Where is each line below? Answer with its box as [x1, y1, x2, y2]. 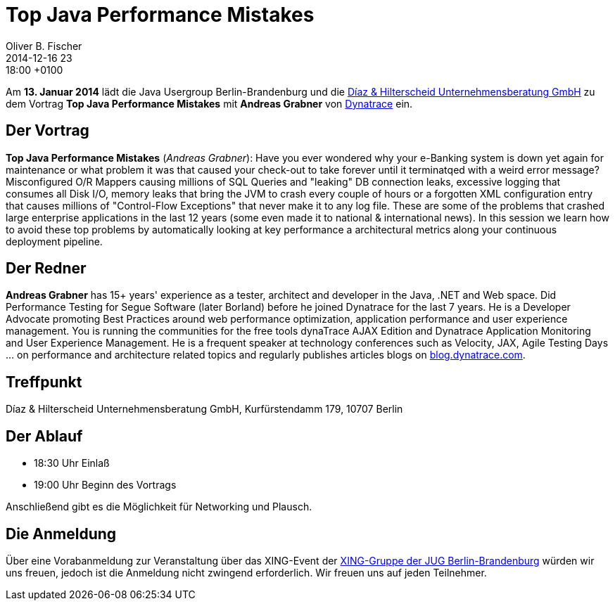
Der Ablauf [6, 427, 83, 445]
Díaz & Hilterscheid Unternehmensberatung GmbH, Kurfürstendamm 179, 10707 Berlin [6, 403, 403, 415]
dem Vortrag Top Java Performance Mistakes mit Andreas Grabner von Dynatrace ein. [6, 97, 413, 110]
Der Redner [6, 259, 87, 278]
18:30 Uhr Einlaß [34, 457, 110, 470]
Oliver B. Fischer [6, 39, 82, 52]
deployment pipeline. [6, 235, 103, 247]
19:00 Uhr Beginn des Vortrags [34, 479, 177, 491]
